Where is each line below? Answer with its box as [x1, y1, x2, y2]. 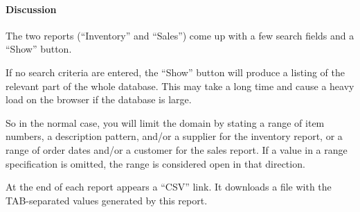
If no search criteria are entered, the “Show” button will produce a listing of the [6, 64, 345, 79]
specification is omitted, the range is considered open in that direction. [6, 156, 305, 170]
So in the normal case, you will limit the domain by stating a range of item [6, 115, 325, 130]
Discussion [6, 1, 57, 16]
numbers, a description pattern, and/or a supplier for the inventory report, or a [6, 129, 343, 143]
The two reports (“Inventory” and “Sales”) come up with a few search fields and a [6, 28, 354, 42]
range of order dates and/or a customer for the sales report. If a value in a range [6, 142, 348, 157]
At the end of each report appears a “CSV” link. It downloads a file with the [6, 179, 332, 194]
